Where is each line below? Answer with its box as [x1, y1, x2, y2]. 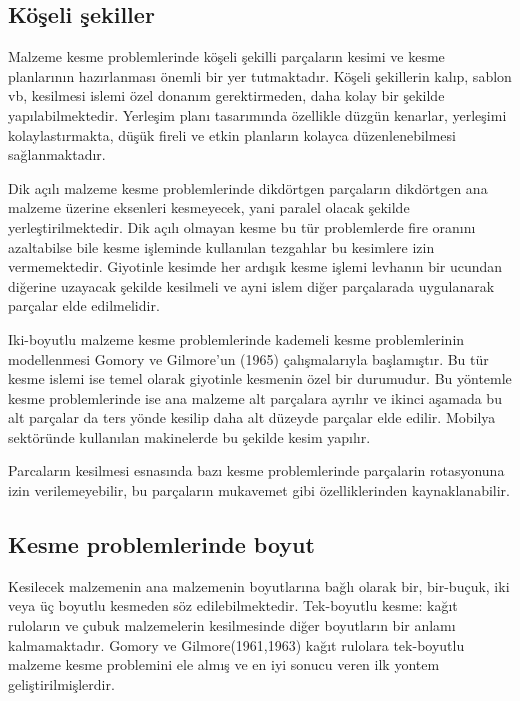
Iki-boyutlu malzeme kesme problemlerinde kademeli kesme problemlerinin [8, 328, 465, 349]
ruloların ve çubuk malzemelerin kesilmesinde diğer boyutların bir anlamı [8, 615, 456, 636]
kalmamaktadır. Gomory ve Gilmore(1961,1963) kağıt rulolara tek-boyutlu [8, 634, 465, 655]
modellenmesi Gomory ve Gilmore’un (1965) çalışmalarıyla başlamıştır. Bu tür [8, 348, 489, 369]
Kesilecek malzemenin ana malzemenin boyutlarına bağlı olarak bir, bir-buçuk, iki [8, 575, 510, 596]
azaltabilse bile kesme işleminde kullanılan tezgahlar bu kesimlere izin [8, 236, 435, 257]
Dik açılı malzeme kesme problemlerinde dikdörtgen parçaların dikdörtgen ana [8, 177, 488, 198]
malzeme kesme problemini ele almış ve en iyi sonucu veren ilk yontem [8, 654, 440, 675]
